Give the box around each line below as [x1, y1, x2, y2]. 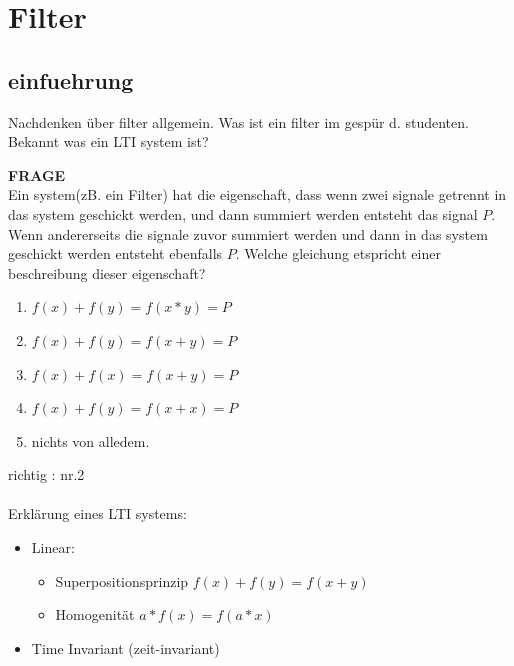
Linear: [31, 537, 75, 558]
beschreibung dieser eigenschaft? [8, 262, 206, 283]
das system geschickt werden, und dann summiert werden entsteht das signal [8, 203, 478, 224]
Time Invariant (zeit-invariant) [31, 637, 220, 658]
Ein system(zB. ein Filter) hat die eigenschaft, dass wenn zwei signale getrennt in [8, 184, 507, 205]
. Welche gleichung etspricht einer [235, 243, 441, 264]
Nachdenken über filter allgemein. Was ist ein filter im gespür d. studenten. [8, 111, 469, 132]
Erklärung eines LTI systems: [8, 503, 187, 524]
